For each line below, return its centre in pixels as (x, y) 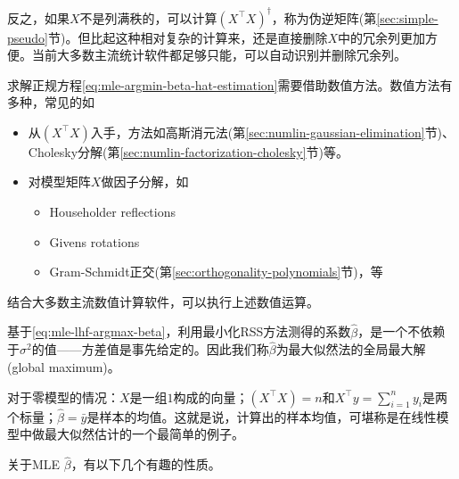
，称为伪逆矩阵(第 (324, 17)
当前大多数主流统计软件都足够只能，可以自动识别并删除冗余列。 (219, 55)
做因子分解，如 (145, 182)
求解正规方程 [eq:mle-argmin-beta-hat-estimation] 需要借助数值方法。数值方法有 (230, 84)
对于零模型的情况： (63, 396)
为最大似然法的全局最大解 (351, 349)
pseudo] (28, 37)
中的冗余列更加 (382, 37)
